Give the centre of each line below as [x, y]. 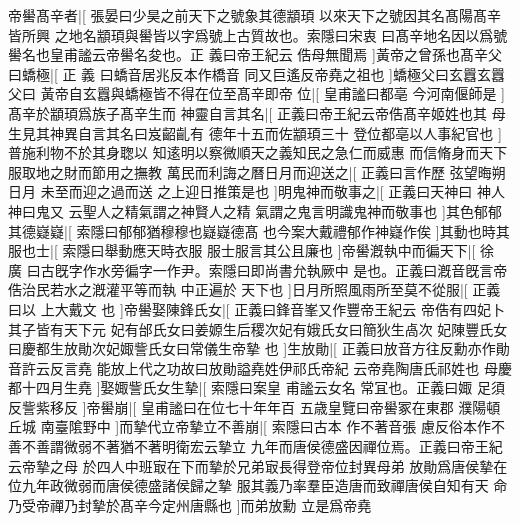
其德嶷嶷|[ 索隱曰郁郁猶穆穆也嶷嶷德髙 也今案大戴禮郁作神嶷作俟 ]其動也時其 [259, 230]
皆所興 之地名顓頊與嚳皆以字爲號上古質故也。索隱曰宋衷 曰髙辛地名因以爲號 [258, 34]
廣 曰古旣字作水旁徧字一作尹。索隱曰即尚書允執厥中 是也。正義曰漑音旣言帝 [258, 269]
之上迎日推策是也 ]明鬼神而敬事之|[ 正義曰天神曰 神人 [331, 191]
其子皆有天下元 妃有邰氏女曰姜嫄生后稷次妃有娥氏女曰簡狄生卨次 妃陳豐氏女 [258, 328]
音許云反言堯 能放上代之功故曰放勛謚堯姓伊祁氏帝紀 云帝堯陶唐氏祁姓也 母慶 [260, 367]
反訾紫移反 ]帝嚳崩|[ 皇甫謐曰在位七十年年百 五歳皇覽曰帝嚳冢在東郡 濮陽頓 [254, 406]
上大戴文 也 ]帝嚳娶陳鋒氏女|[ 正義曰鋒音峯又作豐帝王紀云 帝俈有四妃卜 [272, 308]
